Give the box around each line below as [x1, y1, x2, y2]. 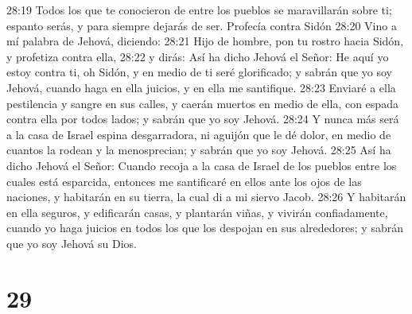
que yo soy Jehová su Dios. [6, 235, 137, 251]
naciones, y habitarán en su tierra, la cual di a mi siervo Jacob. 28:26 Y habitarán [6, 188, 406, 205]
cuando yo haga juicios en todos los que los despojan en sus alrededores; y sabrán [6, 219, 403, 236]
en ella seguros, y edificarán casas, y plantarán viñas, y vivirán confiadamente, [6, 204, 388, 220]
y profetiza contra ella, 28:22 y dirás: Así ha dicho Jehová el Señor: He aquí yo [6, 48, 389, 64]
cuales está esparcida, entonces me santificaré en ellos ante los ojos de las [6, 173, 362, 189]
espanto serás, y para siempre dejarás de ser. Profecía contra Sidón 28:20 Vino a [6, 17, 397, 33]
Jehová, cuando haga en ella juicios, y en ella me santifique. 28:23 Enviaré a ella [6, 79, 396, 95]
